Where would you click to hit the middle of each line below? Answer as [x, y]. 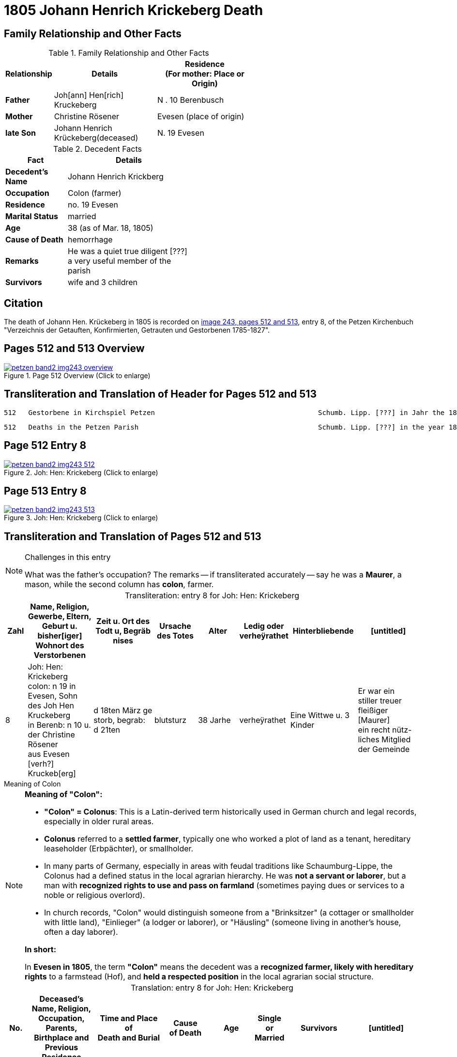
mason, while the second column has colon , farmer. [119, 585]
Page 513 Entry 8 [45, 491]
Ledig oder [264, 626]
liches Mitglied [384, 740]
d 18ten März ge [123, 711]
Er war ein [376, 691]
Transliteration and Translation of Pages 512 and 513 [133, 536]
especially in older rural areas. [99, 822]
